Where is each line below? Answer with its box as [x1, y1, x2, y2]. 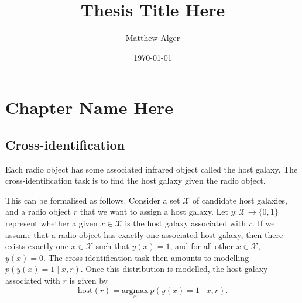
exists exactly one [5, 240, 68, 252]
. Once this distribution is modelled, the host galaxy [80, 263, 268, 275]
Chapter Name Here [5, 95, 174, 119]
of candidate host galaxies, [192, 194, 287, 206]
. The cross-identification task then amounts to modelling [43, 251, 249, 263]
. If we [252, 217, 275, 229]
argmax [121, 286, 149, 295]
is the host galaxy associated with [125, 217, 246, 229]
